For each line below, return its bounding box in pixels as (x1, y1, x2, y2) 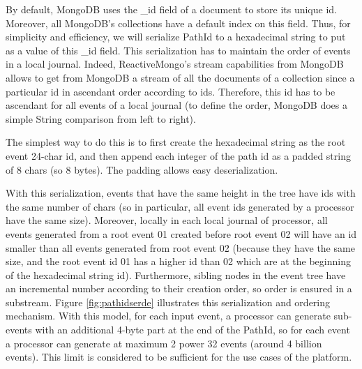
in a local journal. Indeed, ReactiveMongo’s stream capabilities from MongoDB (6, 57, 344, 71)
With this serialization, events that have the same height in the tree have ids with (6, 186, 356, 200)
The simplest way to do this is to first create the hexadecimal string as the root (6, 135, 346, 149)
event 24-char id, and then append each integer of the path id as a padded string (6, 148, 351, 163)
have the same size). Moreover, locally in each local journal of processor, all (6, 213, 328, 227)
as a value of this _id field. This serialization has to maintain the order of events (6, 43, 351, 57)
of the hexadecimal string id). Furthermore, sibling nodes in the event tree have (6, 267, 346, 282)
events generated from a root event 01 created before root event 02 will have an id (6, 226, 357, 241)
